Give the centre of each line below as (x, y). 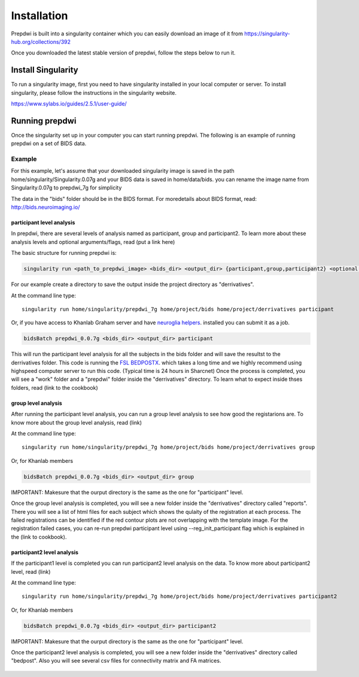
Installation (39, 16)
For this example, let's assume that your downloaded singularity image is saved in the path (123, 171)
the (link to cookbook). (39, 537)
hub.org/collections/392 (41, 41)
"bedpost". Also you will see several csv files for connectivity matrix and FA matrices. (116, 661)
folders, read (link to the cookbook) (54, 387)
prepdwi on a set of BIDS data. (49, 143)
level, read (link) (31, 571)
